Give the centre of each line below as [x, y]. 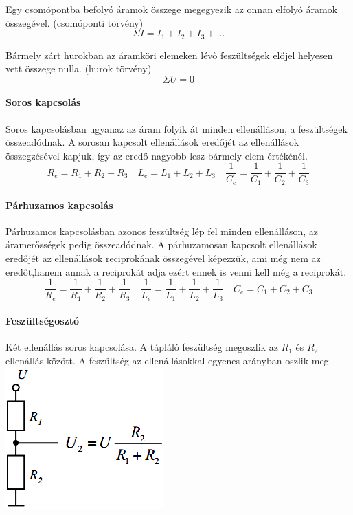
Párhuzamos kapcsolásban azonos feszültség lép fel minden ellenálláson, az [162, 231]
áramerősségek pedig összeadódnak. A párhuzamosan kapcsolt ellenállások [161, 244]
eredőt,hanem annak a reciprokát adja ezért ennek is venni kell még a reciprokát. [176, 271]
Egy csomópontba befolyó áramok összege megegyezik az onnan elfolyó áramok [172, 9]
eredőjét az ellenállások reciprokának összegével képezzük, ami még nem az [163, 257]
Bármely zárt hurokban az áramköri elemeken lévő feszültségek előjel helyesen [169, 55]
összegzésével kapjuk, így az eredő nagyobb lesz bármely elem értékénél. [157, 155]
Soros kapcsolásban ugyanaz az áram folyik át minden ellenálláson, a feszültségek [176, 128]
